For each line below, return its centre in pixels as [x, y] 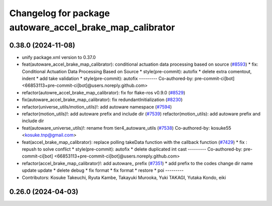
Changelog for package [60, 13]
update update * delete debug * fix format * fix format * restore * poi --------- [103, 170]
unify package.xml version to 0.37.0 [59, 57]
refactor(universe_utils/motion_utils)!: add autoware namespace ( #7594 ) [97, 107]
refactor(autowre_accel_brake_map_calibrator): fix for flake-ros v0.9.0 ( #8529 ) [104, 92]
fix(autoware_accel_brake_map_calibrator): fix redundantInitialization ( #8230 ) [102, 100]
